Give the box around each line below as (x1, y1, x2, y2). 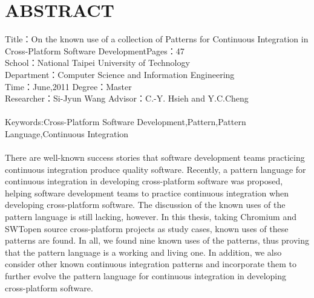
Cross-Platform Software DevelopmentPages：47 (5, 44, 185, 57)
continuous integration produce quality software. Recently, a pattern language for (5, 163, 306, 175)
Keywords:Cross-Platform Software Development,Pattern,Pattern (5, 115, 246, 128)
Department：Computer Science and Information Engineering (5, 68, 235, 80)
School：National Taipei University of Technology (5, 56, 190, 69)
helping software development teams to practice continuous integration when (5, 186, 289, 199)
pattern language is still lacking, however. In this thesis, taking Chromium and (5, 210, 296, 223)
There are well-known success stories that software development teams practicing (5, 151, 305, 164)
